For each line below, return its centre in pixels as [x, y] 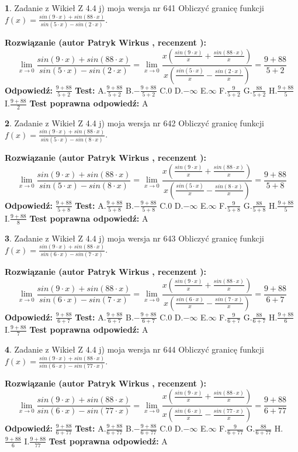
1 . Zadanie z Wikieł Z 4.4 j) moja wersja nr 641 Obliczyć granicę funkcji [134, 8]
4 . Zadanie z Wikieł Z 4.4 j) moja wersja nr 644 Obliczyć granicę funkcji [134, 349]
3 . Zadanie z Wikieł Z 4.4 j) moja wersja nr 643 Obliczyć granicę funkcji [134, 238]
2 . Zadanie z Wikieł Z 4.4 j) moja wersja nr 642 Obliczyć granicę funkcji [134, 123]
